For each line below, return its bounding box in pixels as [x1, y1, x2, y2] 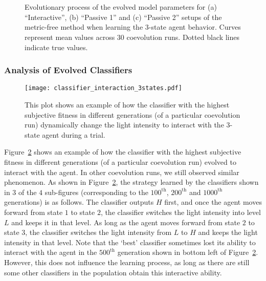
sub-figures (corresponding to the [45, 186, 148, 197]
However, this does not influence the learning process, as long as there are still [4, 256, 250, 267]
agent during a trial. [42, 129, 105, 140]
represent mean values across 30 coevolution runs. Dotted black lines [25, 31, 239, 42]
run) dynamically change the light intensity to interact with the [25, 119, 224, 130]
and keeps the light [198, 227, 258, 237]
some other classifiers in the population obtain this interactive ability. [4, 267, 222, 277]
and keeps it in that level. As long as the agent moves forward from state [11, 217, 240, 227]
